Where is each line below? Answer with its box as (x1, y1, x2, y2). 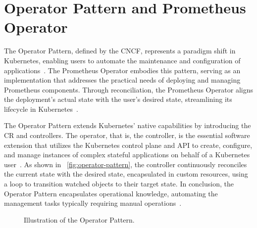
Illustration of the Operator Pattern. (24, 214, 135, 225)
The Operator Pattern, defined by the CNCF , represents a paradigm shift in (4, 46, 236, 56)
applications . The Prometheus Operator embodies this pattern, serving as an (4, 65, 241, 75)
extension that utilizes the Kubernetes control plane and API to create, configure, (4, 139, 253, 150)
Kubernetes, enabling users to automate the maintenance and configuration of (4, 55, 241, 65)
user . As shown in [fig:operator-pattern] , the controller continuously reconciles (4, 159, 247, 169)
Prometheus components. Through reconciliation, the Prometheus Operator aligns (4, 84, 254, 94)
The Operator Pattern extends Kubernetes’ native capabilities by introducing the (4, 120, 251, 131)
